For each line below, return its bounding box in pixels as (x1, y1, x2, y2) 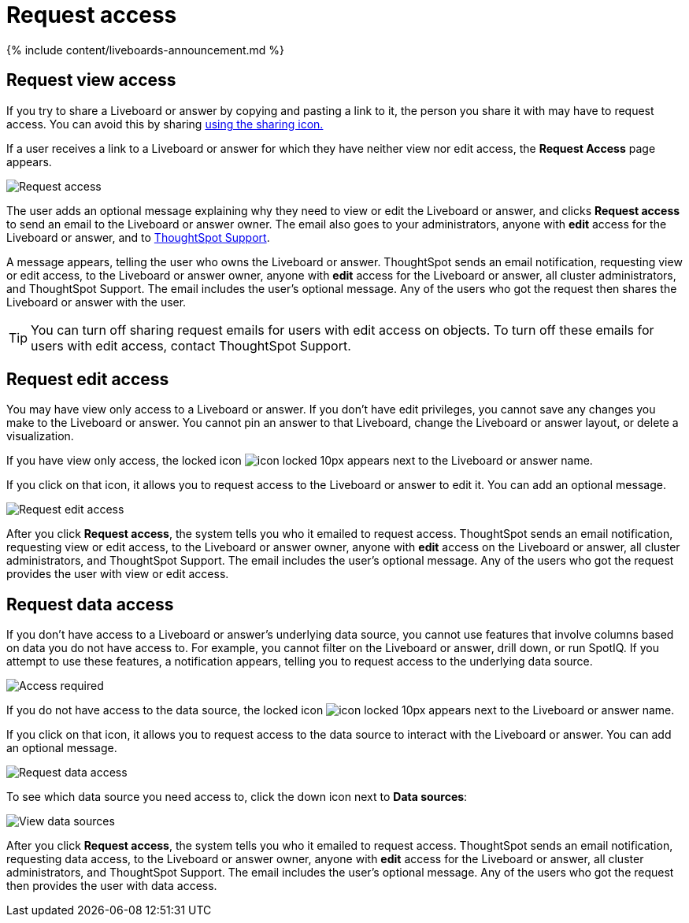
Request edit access (6, 369, 169, 390)
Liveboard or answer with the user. (6, 295, 187, 309)
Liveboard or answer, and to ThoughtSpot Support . (6, 230, 270, 244)
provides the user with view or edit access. (6, 567, 229, 581)
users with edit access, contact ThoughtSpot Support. (31, 337, 351, 354)
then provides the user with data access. (6, 879, 217, 893)
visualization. (6, 429, 74, 443)
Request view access (6, 70, 176, 91)
